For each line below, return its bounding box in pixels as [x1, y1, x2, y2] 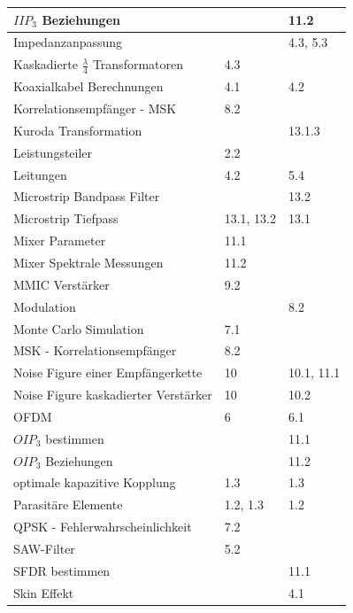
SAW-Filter [13, 539, 75, 557]
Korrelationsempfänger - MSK [13, 99, 177, 118]
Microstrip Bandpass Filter [13, 187, 160, 206]
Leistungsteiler [13, 143, 93, 161]
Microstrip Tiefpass [13, 209, 119, 228]
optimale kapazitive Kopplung [13, 473, 176, 492]
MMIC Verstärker [13, 275, 110, 293]
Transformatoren [92, 55, 183, 74]
